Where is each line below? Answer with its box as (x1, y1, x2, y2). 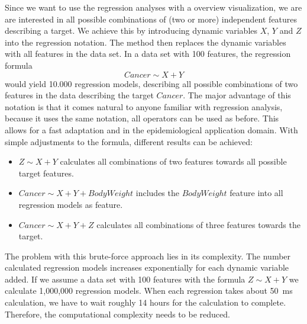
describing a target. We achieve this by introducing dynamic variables (5, 24, 258, 37)
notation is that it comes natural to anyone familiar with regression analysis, (5, 100, 283, 113)
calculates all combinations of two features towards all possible (60, 155, 287, 168)
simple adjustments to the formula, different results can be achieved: (5, 135, 253, 147)
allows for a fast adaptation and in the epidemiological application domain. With (5, 123, 298, 136)
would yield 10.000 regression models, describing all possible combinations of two (5, 77, 298, 89)
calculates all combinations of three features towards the (96, 218, 300, 230)
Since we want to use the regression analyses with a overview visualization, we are (5, 1, 302, 13)
